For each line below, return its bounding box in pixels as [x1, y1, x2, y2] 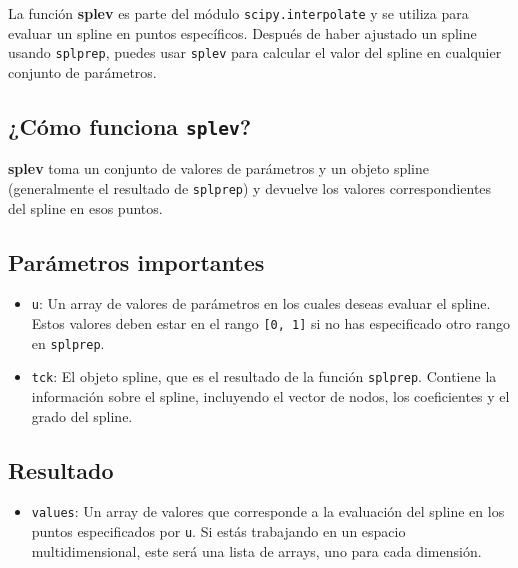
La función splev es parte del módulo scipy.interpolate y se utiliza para [8, 3, 469, 23]
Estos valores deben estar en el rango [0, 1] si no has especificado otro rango [31, 312, 511, 333]
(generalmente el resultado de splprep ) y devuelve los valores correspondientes [8, 177, 492, 198]
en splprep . [31, 332, 105, 353]
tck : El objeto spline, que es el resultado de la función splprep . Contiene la [31, 366, 497, 387]
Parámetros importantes [8, 246, 265, 277]
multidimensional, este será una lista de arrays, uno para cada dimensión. [31, 540, 482, 561]
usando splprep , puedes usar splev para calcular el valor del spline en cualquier [8, 42, 502, 63]
